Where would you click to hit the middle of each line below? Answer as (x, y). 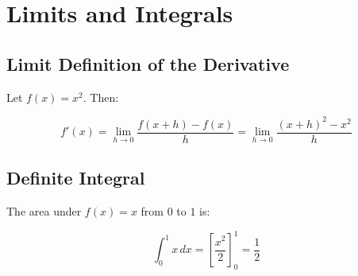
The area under (44, 210)
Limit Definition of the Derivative (148, 63)
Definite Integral (76, 178)
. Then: (101, 97)
